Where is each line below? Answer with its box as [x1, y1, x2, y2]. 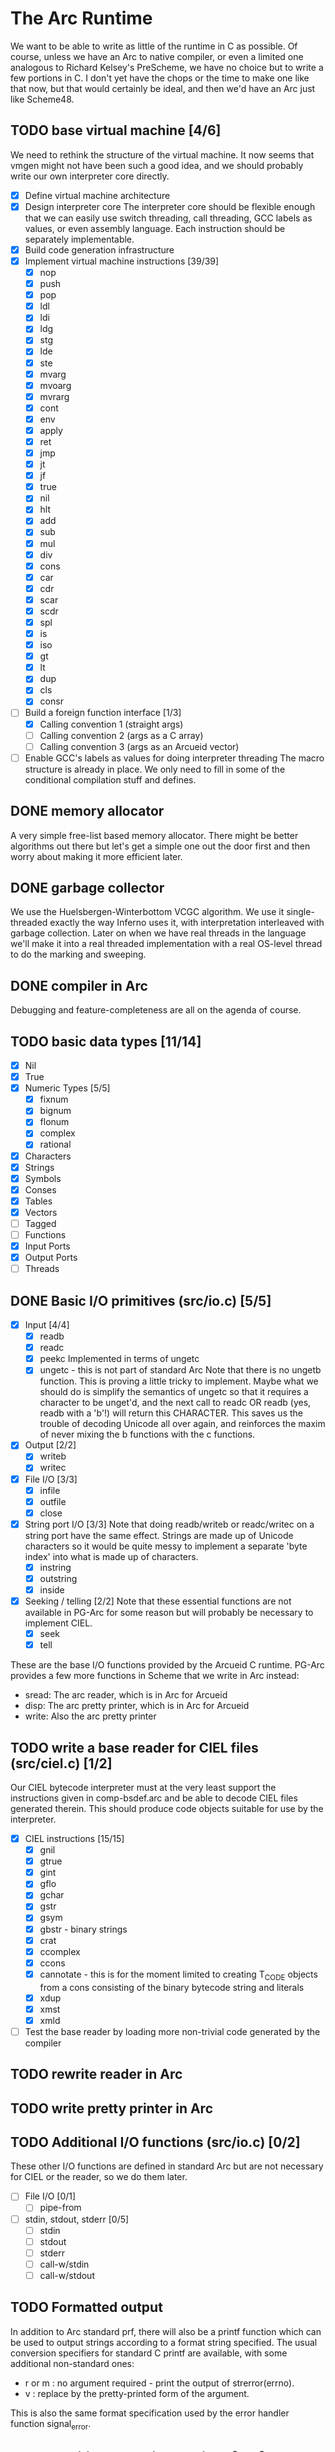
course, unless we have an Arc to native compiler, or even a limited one [10, 50, 304, 62]
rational [39, 1138, 72, 1151]
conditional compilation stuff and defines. [24, 773, 197, 786]
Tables [24, 1195, 53, 1207]
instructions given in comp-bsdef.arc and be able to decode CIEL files [10, 1792, 298, 1804]
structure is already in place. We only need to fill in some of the [24, 763, 286, 775]
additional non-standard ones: [10, 2357, 135, 2369]
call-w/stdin [39, 2258, 90, 2270]
